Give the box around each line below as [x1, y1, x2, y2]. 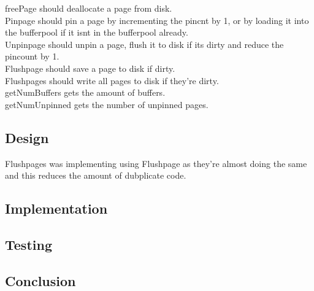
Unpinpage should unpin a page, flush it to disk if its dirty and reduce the [5, 37, 284, 50]
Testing [5, 235, 52, 254]
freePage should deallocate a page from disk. [5, 2, 172, 14]
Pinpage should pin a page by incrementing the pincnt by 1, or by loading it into [5, 14, 309, 26]
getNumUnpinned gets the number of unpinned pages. [5, 98, 209, 111]
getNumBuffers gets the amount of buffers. [5, 86, 166, 99]
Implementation [5, 199, 108, 218]
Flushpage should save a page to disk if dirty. [5, 61, 175, 74]
